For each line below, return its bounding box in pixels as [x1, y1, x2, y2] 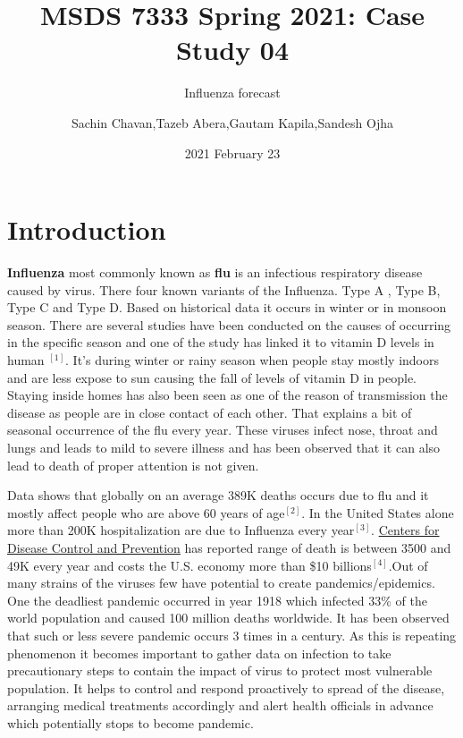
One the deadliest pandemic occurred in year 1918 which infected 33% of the [7, 590, 427, 609]
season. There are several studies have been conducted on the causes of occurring [7, 315, 451, 334]
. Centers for [371, 521, 440, 539]
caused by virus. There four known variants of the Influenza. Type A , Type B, [7, 280, 441, 299]
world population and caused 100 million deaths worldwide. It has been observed [7, 608, 450, 627]
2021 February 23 [184, 143, 281, 162]
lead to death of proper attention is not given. [7, 455, 259, 474]
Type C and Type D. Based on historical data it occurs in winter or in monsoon [7, 298, 447, 317]
